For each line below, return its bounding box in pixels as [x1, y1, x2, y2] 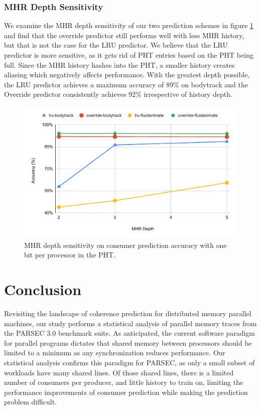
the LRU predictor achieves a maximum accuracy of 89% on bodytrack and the [4, 79, 248, 89]
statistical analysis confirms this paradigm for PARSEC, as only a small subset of [4, 357, 255, 367]
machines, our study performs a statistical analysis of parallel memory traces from [4, 318, 257, 328]
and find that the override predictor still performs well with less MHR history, [4, 30, 244, 40]
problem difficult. [4, 396, 57, 407]
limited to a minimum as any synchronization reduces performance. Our [4, 347, 226, 358]
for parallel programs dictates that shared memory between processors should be [4, 337, 252, 348]
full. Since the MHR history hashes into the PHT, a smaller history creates [4, 59, 235, 70]
